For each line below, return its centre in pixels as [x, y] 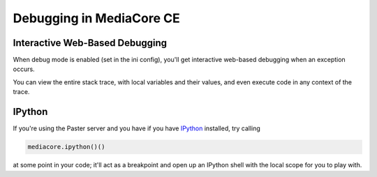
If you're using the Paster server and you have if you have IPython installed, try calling [137, 128]
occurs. [24, 69]
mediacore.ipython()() [66, 147]
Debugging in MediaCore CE [97, 18]
